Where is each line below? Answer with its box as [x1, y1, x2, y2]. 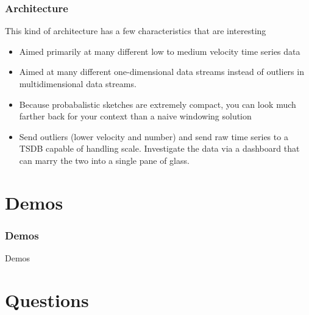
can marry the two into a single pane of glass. [19, 154, 190, 166]
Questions [5, 287, 89, 312]
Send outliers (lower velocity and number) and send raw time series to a [19, 130, 288, 143]
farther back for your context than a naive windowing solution [19, 110, 252, 122]
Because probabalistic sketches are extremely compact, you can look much [19, 97, 296, 110]
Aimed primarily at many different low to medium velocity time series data [19, 44, 300, 57]
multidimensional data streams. [19, 77, 137, 90]
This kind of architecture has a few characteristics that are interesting [5, 24, 266, 37]
